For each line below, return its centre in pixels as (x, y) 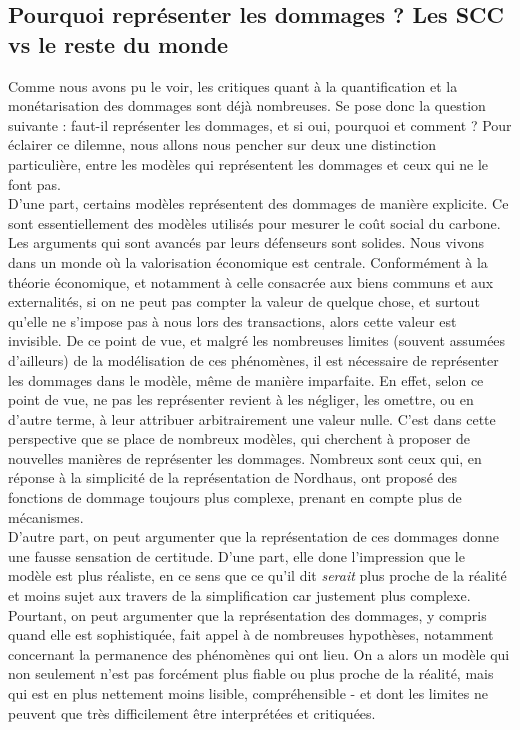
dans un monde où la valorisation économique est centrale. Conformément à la (248, 261)
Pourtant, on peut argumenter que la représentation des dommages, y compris (247, 614)
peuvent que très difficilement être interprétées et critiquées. (192, 712)
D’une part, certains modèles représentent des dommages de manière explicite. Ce (258, 203)
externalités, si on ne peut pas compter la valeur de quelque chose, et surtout (244, 301)
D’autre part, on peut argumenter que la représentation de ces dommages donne (254, 536)
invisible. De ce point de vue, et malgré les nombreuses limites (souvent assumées (257, 340)
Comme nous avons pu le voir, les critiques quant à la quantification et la (233, 85)
